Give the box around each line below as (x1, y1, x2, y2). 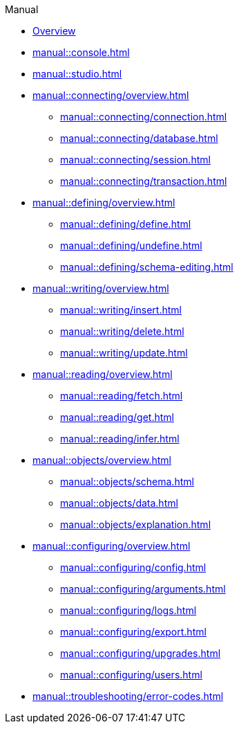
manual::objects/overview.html (32, 454, 171, 466)
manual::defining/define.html (60, 218, 191, 230)
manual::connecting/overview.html (32, 89, 189, 101)
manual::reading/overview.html (32, 368, 173, 380)
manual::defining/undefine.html (60, 240, 202, 251)
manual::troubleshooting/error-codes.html (32, 690, 224, 702)
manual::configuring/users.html (60, 669, 202, 681)
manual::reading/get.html (60, 411, 174, 423)
